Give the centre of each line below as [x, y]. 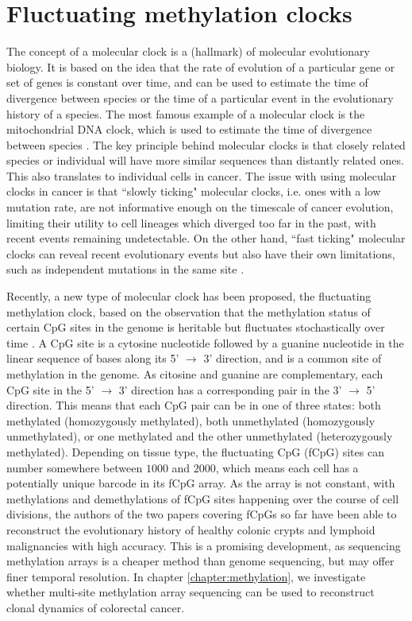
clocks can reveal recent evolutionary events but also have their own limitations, [201, 253]
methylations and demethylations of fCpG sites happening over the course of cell [203, 498]
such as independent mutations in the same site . [125, 269]
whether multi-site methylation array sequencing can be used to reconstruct [191, 592]
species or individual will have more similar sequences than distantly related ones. [205, 160]
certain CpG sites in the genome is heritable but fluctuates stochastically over [196, 327]
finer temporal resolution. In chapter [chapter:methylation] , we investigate [186, 576]
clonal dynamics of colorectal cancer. [96, 607]
